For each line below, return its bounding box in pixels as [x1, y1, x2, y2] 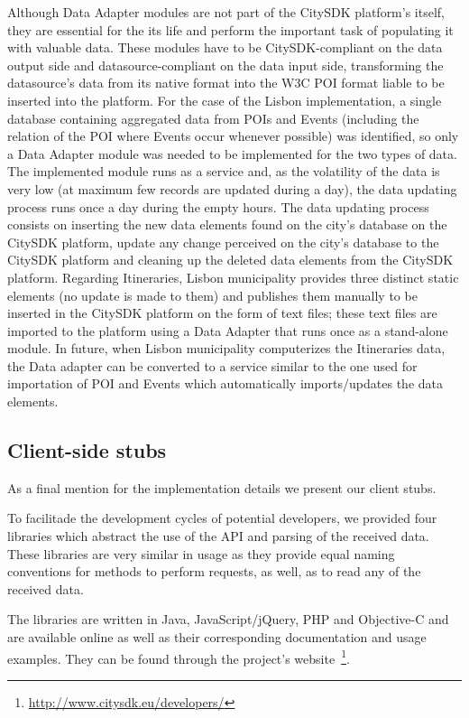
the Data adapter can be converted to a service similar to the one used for [7, 356, 418, 375]
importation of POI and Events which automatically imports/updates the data [7, 374, 443, 393]
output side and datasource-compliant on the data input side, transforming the [7, 55, 444, 74]
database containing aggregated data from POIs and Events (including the [7, 108, 419, 127]
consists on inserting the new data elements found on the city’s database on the [7, 215, 447, 234]
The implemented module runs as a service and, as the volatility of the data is [7, 162, 440, 181]
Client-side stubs [7, 436, 167, 464]
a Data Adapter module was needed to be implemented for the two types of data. [7, 144, 457, 163]
